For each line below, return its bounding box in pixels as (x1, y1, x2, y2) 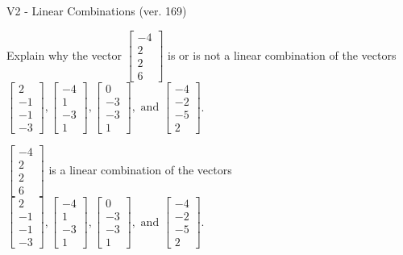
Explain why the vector (6, 46, 122, 63)
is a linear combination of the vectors (48, 161, 232, 178)
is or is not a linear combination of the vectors (168, 46, 397, 63)
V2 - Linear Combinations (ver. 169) (6, 2, 187, 19)
